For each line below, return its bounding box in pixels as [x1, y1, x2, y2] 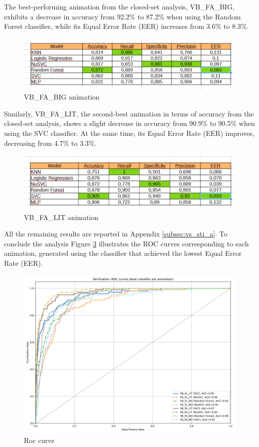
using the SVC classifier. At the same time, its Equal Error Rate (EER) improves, [4, 128, 255, 138]
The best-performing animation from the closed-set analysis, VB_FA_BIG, [4, 1, 235, 11]
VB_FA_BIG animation [24, 92, 100, 102]
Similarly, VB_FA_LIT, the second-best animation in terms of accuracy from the [4, 108, 254, 118]
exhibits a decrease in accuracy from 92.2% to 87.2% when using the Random [4, 11, 241, 21]
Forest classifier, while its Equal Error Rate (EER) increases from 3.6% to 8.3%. [4, 21, 249, 31]
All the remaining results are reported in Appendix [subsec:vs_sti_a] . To [4, 228, 228, 239]
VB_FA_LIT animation [24, 212, 99, 222]
